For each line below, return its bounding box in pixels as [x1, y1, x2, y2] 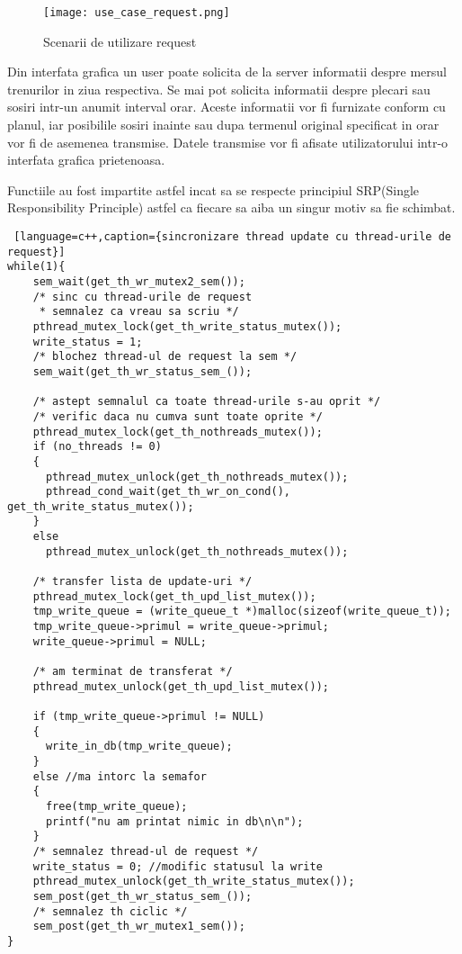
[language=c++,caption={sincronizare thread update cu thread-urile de [13, 230, 451, 243]
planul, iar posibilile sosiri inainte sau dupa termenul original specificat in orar [7, 115, 440, 134]
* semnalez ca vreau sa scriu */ [39, 305, 239, 319]
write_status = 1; [32, 335, 143, 348]
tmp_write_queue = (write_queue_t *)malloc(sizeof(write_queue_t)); [32, 605, 451, 618]
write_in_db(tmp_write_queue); [45, 740, 233, 753]
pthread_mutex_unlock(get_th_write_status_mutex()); [32, 875, 355, 888]
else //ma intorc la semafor [32, 769, 207, 783]
